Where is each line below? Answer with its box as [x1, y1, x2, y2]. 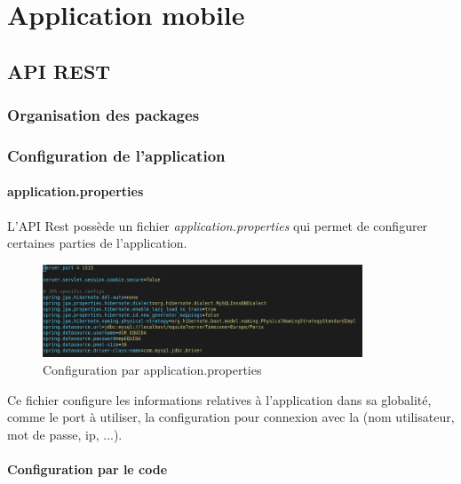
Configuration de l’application [7, 144, 226, 166]
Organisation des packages [7, 104, 200, 126]
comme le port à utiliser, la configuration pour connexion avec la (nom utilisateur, [7, 408, 455, 426]
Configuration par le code [7, 460, 168, 479]
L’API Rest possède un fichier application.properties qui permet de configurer [7, 216, 428, 234]
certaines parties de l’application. [7, 234, 187, 252]
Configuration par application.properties [43, 361, 262, 379]
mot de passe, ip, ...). [7, 424, 123, 443]
